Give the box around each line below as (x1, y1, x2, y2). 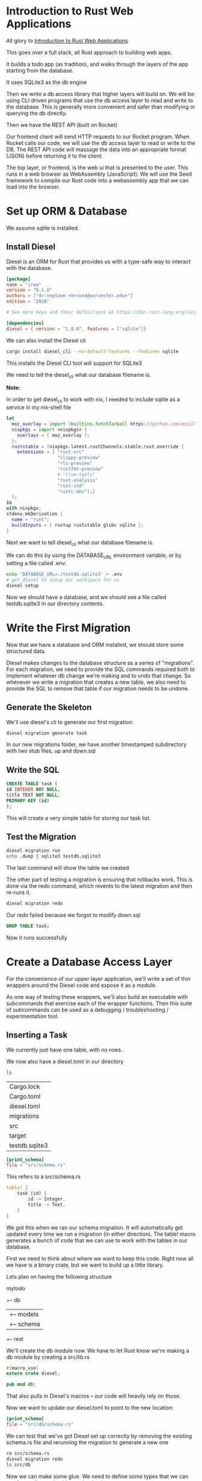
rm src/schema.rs (6, 1450, 50, 1456)
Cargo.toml (9, 1092, 41, 1100)
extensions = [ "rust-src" (17, 449, 85, 455)
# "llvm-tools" (57, 471, 96, 478)
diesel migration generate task (6, 730, 87, 736)
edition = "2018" (6, 298, 50, 304)
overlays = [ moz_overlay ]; (17, 432, 90, 439)
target (9, 1131, 26, 1140)
